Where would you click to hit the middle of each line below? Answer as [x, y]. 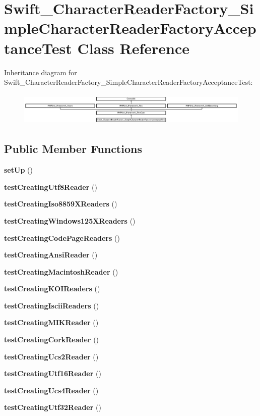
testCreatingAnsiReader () [51, 255]
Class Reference [134, 48]
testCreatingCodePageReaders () [62, 238]
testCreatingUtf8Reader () [51, 187]
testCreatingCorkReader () [52, 340]
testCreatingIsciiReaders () [52, 305]
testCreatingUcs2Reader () [51, 356]
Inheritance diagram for [41, 72]
